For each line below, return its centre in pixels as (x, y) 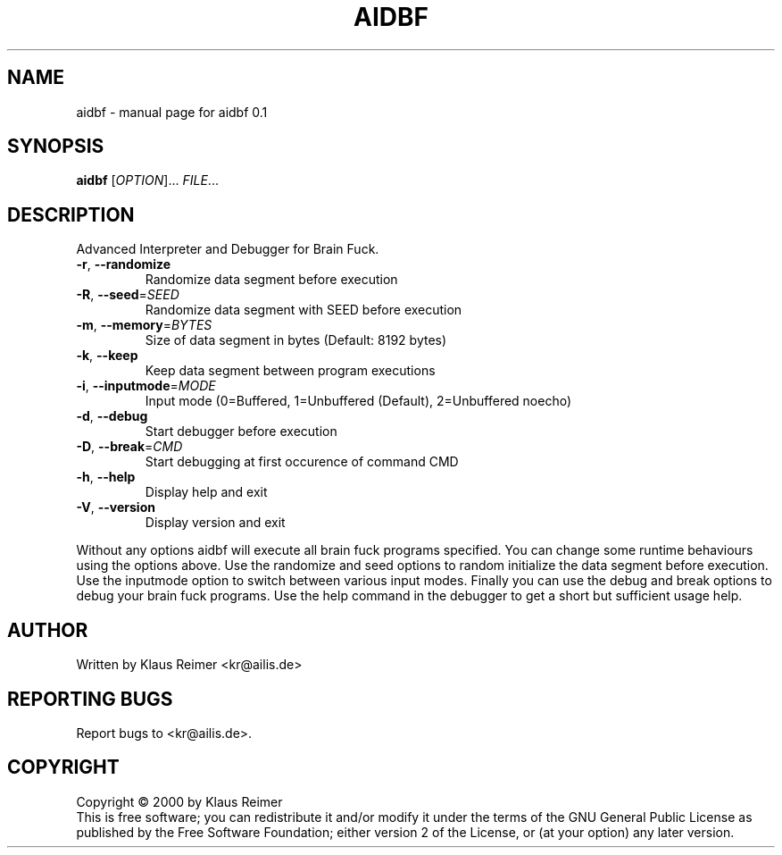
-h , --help (106, 477)
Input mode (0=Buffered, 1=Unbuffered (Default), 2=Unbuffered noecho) (358, 401)
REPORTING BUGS (90, 699)
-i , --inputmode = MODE (146, 386)
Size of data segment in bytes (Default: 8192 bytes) (296, 340)
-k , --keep (107, 356)
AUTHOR (48, 630)
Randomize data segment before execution (271, 280)
